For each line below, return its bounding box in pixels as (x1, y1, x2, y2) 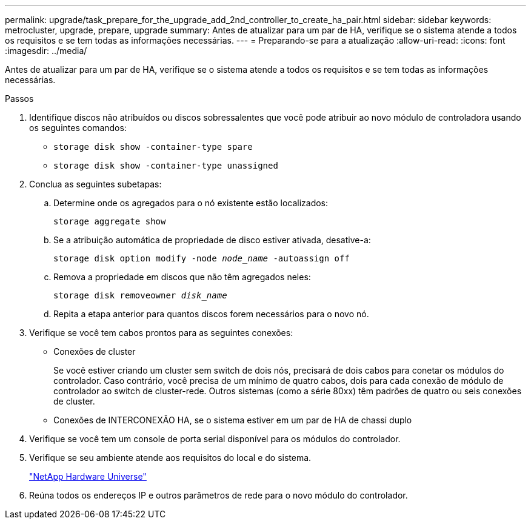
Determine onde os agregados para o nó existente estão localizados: (53, 198, 329, 208)
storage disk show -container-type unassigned (53, 161, 278, 170)
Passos (5, 93, 34, 104)
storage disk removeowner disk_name (53, 291, 227, 300)
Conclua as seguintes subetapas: (29, 179, 162, 189)
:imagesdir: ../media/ (5, 45, 87, 56)
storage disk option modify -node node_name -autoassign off (53, 254, 350, 263)
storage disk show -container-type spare (53, 142, 253, 152)
